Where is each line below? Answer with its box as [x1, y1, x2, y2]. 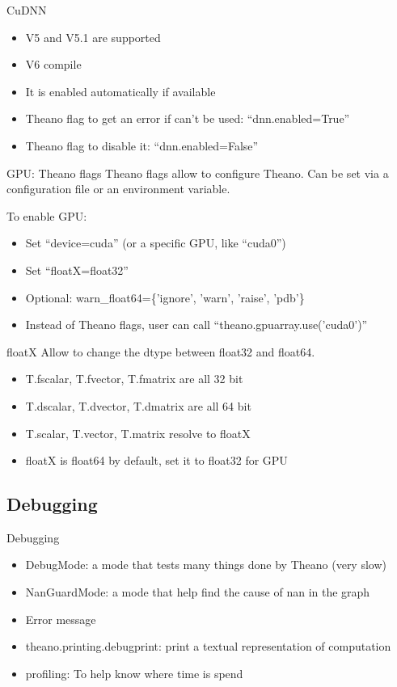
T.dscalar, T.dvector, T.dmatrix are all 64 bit [25, 397, 251, 414]
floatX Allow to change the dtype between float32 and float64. [6, 343, 315, 360]
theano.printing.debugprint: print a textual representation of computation [25, 638, 391, 655]
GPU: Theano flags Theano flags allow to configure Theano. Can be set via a [6, 164, 389, 181]
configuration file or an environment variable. [6, 180, 230, 197]
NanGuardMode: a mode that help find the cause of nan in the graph [25, 584, 370, 601]
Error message [25, 610, 96, 627]
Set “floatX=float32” [25, 261, 129, 278]
